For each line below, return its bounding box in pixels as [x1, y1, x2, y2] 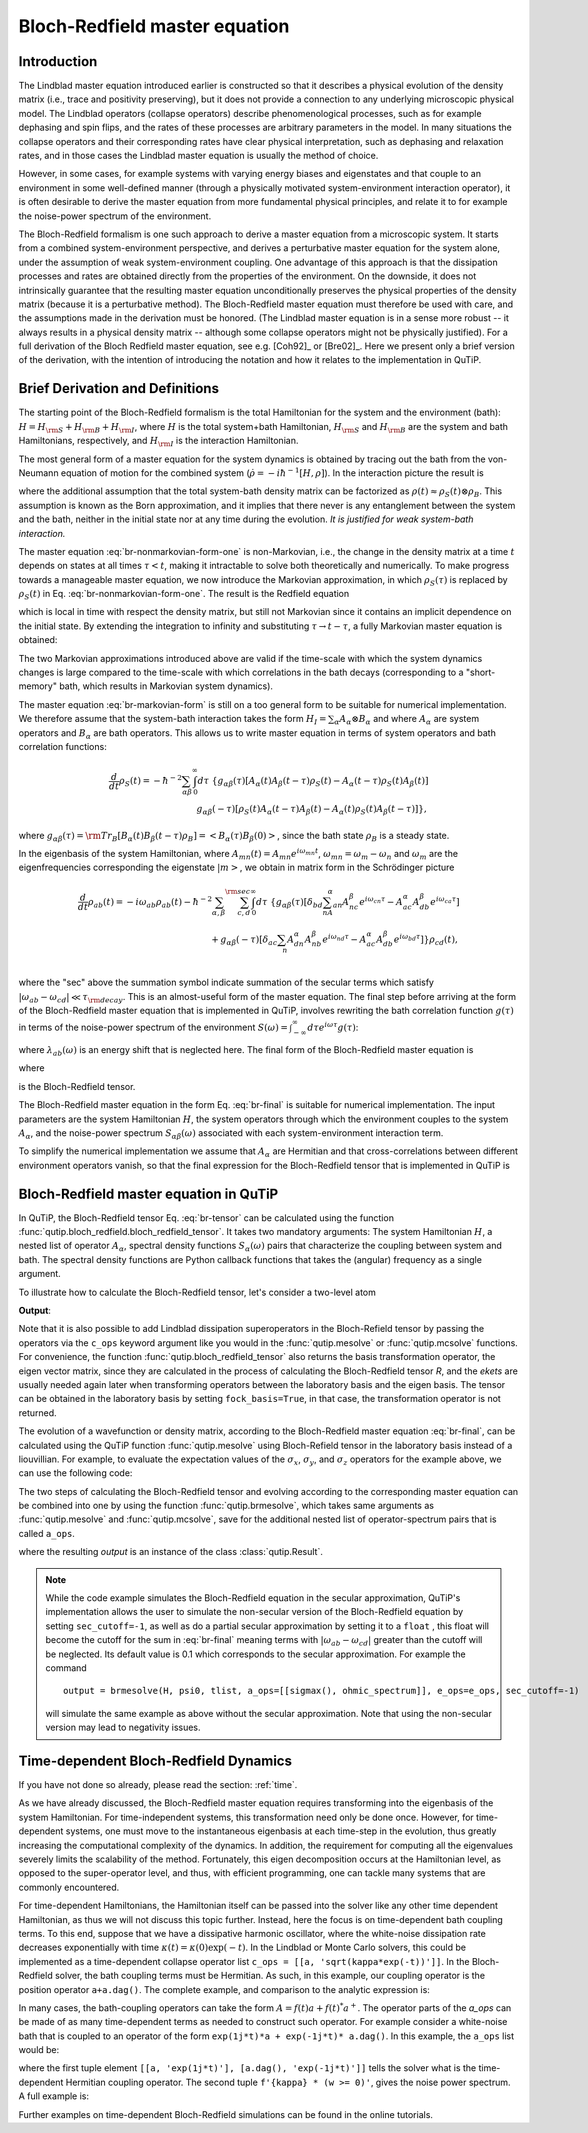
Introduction [18, 53, 98, 70]
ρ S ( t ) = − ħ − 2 [118, 773, 182, 789]
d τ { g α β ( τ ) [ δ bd [255, 896, 324, 910]
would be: [18, 2044, 60, 2056]
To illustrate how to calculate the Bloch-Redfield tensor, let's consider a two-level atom [18, 1286, 377, 1298]
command [45, 1661, 87, 1674]
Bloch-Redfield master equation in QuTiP [18, 1185, 279, 1202]
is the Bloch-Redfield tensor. [18, 1080, 136, 1092]
